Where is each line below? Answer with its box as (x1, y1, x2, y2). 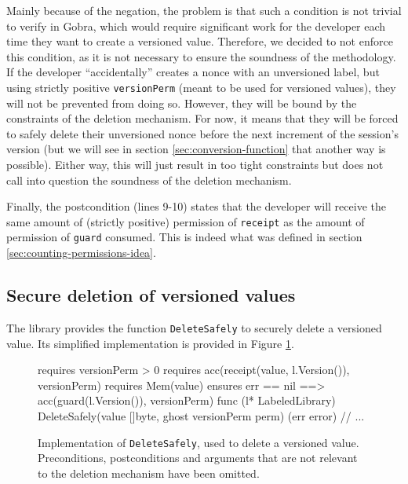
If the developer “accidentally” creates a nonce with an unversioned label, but (6, 64, 380, 80)
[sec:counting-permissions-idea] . (6, 244, 156, 261)
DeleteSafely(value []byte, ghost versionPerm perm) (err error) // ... (38, 407, 365, 423)
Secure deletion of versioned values (6, 283, 296, 307)
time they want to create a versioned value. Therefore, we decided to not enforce (6, 33, 393, 49)
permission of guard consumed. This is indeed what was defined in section (6, 229, 362, 245)
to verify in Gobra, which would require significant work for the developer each (6, 17, 386, 34)
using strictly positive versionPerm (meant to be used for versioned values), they (6, 79, 396, 95)
